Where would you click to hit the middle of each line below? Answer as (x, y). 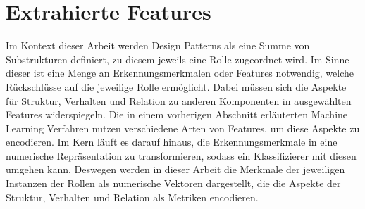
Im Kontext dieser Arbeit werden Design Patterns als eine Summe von (158, 45)
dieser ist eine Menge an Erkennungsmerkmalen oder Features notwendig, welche (180, 73)
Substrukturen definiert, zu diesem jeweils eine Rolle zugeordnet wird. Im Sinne (178, 59)
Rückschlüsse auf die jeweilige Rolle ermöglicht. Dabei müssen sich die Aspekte (176, 86)
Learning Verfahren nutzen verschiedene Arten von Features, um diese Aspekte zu (183, 128)
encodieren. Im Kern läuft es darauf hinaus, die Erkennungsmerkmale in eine (172, 142)
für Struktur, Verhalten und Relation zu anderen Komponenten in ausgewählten (179, 100)
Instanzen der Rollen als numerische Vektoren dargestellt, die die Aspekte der (173, 183)
